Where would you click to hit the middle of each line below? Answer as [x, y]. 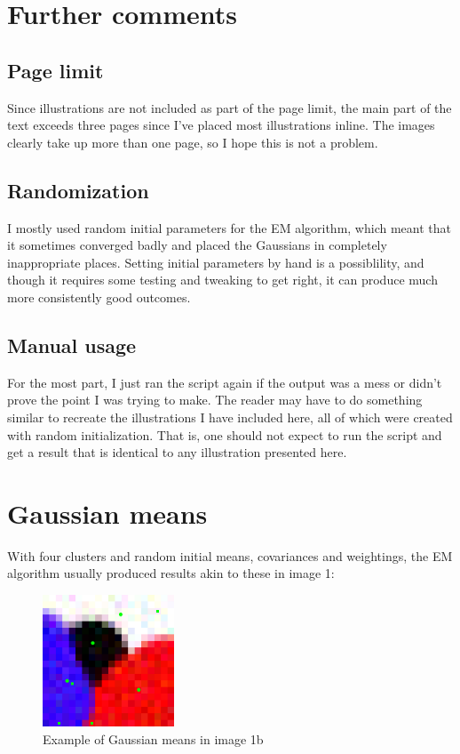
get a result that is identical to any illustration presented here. [177, 452]
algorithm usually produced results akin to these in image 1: [171, 573]
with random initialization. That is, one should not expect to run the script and [225, 434]
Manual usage [72, 345]
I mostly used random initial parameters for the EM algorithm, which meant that [229, 227]
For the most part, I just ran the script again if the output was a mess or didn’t [225, 382]
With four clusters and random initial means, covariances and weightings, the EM [230, 555]
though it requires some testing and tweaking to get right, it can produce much [222, 280]
